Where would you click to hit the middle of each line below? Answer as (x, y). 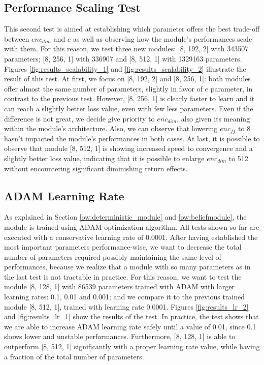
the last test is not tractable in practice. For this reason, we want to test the (123, 276)
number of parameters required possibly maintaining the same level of (113, 256)
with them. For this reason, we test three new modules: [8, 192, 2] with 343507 (126, 49)
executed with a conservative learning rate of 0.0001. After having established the (131, 237)
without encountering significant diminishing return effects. (96, 168)
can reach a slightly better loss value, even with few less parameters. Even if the (129, 108)
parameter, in (232, 88)
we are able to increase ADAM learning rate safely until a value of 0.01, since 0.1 (130, 326)
